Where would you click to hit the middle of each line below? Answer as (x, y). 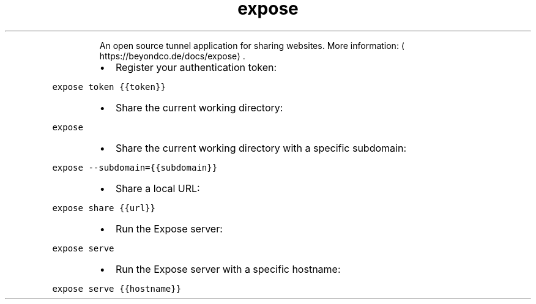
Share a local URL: (158, 188)
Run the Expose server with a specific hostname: (228, 269)
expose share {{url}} (104, 208)
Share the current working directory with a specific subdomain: (261, 148)
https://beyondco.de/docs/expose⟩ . (172, 56)
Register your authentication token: (196, 67)
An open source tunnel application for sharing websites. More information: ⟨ (252, 45)
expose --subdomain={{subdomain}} (135, 167)
